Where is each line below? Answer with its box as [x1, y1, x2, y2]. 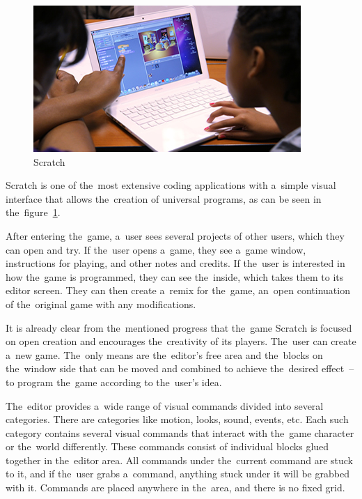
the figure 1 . [6, 205, 61, 220]
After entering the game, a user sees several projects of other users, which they [6, 228, 345, 243]
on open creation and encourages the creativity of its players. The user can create [6, 334, 356, 348]
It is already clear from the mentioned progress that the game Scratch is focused [6, 320, 352, 335]
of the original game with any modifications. [6, 296, 196, 311]
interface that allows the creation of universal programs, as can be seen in [6, 191, 322, 206]
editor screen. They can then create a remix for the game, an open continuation [6, 283, 350, 298]
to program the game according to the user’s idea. [6, 374, 222, 389]
